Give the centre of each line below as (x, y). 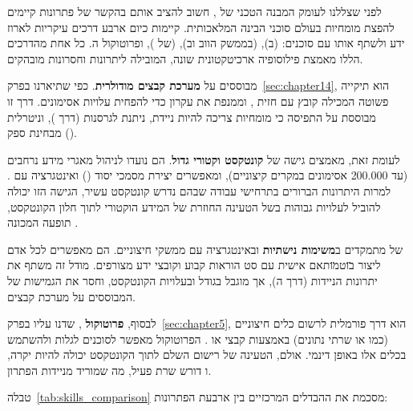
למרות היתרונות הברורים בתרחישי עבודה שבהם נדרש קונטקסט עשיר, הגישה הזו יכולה (199, 190)
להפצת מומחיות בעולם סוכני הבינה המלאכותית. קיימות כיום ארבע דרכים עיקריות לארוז (201, 27)
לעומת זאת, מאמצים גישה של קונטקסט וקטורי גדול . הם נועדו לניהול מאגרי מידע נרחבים (204, 159)
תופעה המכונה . (43, 222)
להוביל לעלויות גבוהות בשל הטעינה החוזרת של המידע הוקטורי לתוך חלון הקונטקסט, (194, 206)
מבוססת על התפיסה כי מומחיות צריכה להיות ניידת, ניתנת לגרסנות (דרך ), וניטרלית (192, 117)
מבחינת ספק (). (42, 133)
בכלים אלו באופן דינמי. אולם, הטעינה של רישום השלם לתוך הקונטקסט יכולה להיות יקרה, (207, 355)
